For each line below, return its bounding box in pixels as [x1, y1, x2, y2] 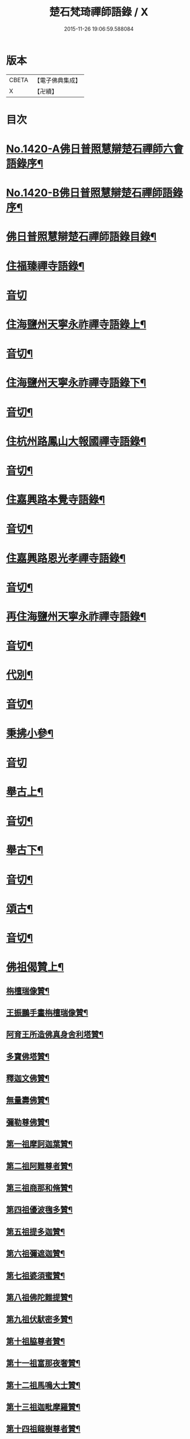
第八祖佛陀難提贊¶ [6, 1292, 73, 1302]
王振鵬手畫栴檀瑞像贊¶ [6, 1008, 88, 1018]
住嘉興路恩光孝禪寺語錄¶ [6, 551, 126, 565]
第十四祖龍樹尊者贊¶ [6, 1424, 81, 1434]
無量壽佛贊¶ [6, 1095, 50, 1106]
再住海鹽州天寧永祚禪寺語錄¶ [6, 610, 146, 623]
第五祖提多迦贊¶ [6, 1227, 65, 1237]
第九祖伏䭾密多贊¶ [6, 1314, 73, 1324]
